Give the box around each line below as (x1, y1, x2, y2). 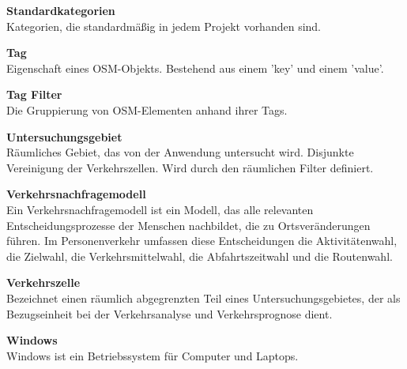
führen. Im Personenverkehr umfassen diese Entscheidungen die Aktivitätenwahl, (6, 232, 398, 249)
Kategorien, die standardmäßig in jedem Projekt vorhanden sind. (6, 17, 322, 34)
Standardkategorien (6, 2, 115, 18)
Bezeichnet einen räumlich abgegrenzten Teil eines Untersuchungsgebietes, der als (6, 289, 401, 306)
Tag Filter (6, 86, 62, 103)
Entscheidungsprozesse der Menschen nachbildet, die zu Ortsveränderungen (6, 217, 371, 233)
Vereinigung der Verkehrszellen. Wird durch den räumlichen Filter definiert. (6, 159, 374, 175)
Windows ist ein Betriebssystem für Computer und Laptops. (6, 347, 299, 363)
